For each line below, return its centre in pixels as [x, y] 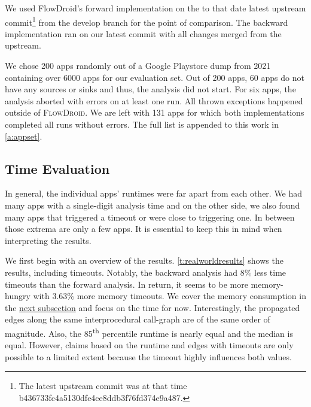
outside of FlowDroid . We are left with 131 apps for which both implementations [155, 112]
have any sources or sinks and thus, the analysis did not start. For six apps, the [150, 89]
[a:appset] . [24, 136]
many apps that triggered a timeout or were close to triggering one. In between [150, 217]
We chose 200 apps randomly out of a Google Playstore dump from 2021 [138, 66]
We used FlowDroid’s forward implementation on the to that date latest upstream [155, 8]
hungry [18, 296]
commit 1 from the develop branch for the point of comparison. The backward [147, 21]
